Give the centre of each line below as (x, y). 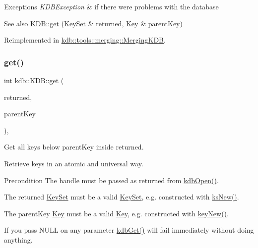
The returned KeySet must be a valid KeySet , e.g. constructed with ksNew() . (122, 197)
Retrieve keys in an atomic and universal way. (74, 163)
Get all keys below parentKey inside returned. (74, 147)
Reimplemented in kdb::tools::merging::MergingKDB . (85, 40)
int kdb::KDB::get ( (34, 80)
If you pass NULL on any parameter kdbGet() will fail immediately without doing (129, 230)
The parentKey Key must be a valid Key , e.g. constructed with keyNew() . (116, 213)
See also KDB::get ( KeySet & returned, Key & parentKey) (93, 23)
